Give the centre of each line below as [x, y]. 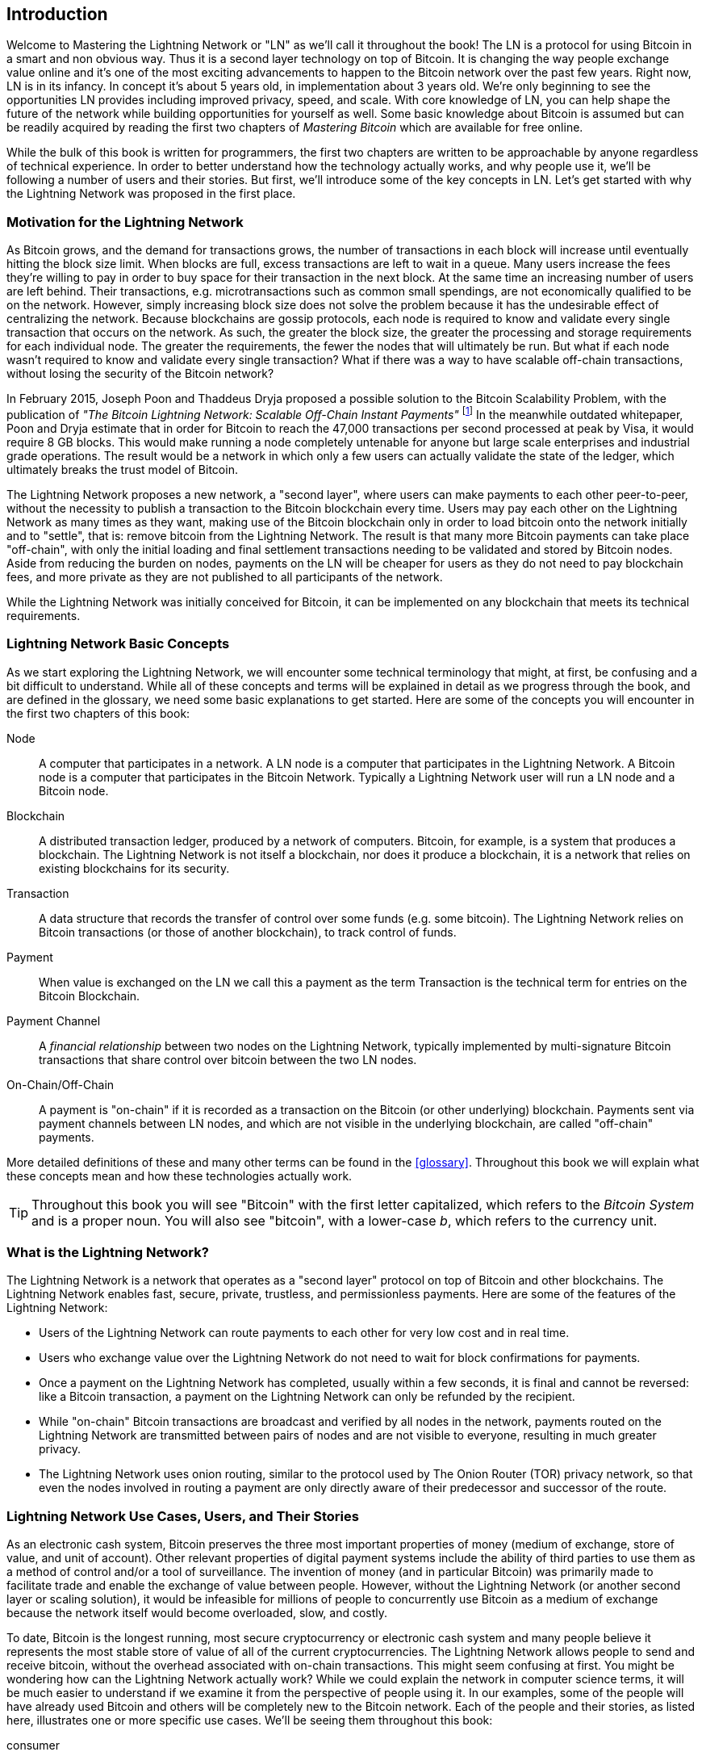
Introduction [57, 14]
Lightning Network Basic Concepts [118, 644]
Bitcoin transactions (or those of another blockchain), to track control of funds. [248, 932]
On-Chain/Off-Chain [61, 1084]
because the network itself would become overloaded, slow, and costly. [197, 1613]
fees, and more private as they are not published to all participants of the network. [225, 576]
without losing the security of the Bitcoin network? [140, 374]
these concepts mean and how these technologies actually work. [180, 1176]
